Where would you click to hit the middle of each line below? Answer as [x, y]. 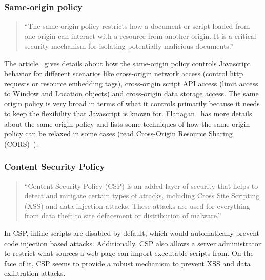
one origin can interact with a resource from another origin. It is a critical [140, 36]
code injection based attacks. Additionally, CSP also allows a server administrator [133, 243]
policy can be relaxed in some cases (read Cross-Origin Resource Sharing [118, 134]
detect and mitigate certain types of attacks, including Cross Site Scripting [142, 196]
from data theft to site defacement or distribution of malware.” [123, 216]
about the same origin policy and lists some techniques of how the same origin [127, 123]
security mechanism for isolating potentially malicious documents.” [129, 46]
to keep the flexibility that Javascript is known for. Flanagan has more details [128, 113]
